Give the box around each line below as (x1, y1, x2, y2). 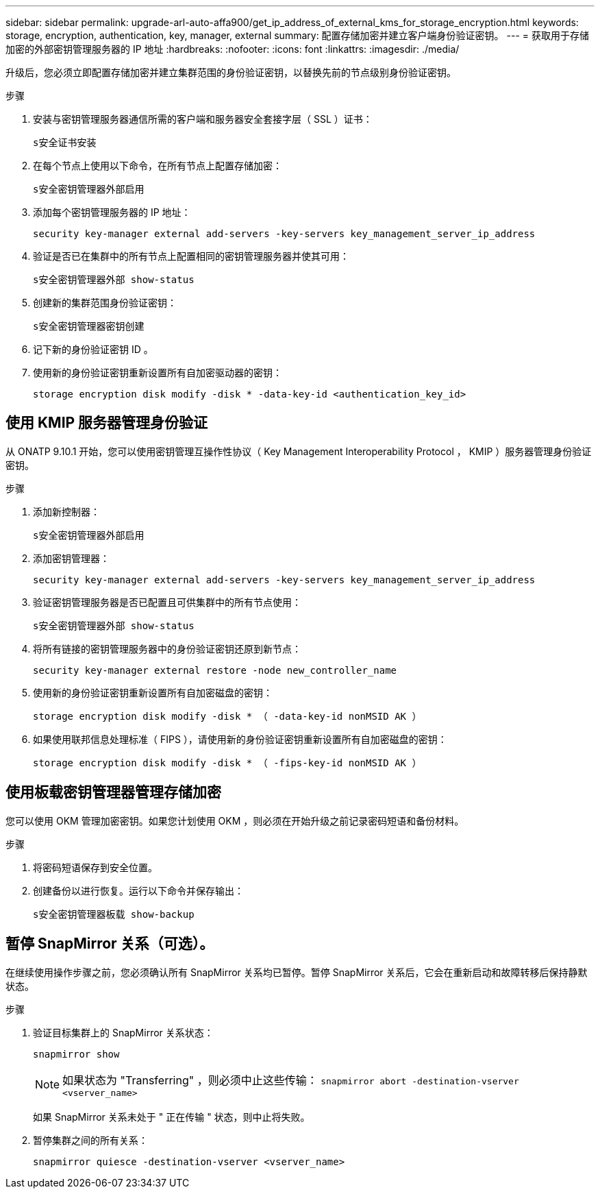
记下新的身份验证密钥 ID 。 (33, 343, 153, 355)
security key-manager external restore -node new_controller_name (33, 664, 397, 676)
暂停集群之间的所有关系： (33, 1134, 148, 1146)
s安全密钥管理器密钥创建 (33, 321, 145, 332)
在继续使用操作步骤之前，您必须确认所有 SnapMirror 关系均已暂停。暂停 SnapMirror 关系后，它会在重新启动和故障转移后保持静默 (5, 966, 588, 978)
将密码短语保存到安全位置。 (33, 861, 158, 873)
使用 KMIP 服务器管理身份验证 (5, 414, 208, 432)
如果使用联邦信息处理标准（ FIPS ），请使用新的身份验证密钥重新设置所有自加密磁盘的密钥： (33, 733, 447, 745)
